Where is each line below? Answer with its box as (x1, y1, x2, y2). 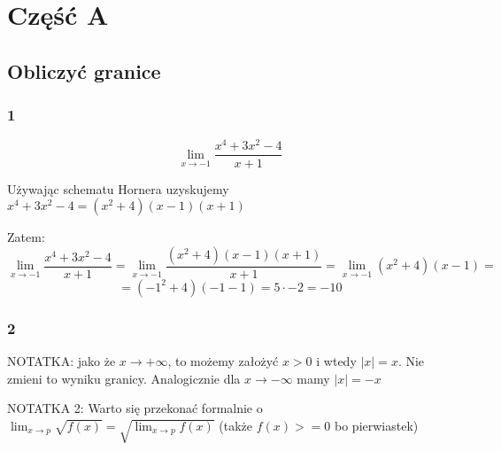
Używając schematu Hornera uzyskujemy (7, 179, 229, 198)
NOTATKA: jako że (7, 351, 116, 369)
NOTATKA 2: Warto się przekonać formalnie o (7, 399, 263, 417)
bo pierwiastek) (335, 416, 419, 434)
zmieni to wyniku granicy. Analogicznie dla (7, 369, 241, 387)
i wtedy (316, 351, 357, 369)
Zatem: (7, 228, 45, 246)
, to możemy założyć (167, 351, 279, 369)
